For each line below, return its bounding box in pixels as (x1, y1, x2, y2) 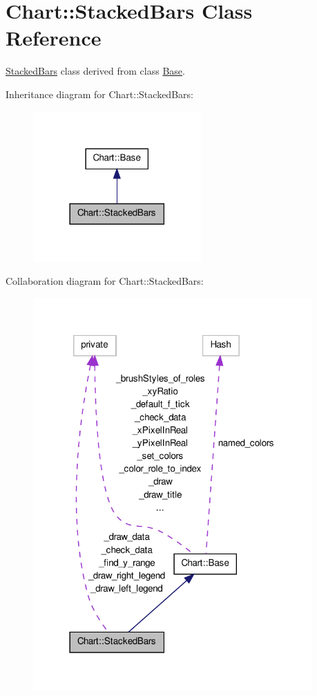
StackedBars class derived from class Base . (6, 64, 185, 78)
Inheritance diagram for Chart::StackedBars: (6, 86, 193, 101)
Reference (6, 23, 102, 52)
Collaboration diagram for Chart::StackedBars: (6, 274, 204, 288)
